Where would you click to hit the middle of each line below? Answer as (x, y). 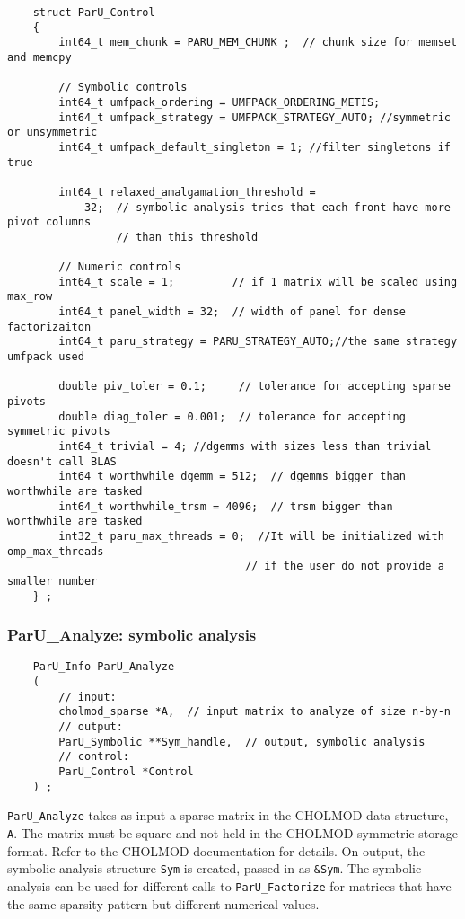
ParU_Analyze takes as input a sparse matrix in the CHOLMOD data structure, (228, 815)
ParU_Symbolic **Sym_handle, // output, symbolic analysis (242, 742)
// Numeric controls (120, 267)
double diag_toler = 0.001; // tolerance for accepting (232, 416)
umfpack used (46, 357)
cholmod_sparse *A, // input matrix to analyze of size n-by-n (254, 712)
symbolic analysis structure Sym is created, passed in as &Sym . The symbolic (215, 868)
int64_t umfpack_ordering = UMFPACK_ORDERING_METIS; (219, 102)
